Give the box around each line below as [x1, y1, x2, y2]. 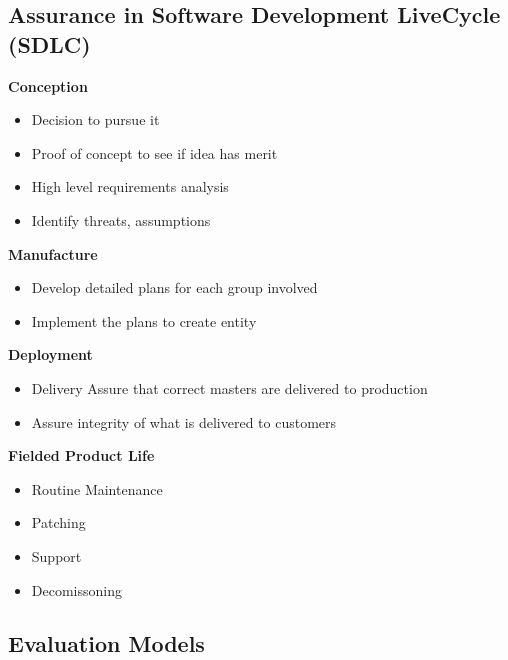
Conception [8, 75, 88, 96]
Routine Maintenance [31, 478, 163, 499]
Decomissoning [31, 579, 122, 600]
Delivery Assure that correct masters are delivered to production [31, 377, 428, 398]
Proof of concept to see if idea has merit [31, 142, 278, 163]
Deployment [8, 344, 93, 365]
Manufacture [8, 243, 98, 264]
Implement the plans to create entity [31, 310, 257, 331]
